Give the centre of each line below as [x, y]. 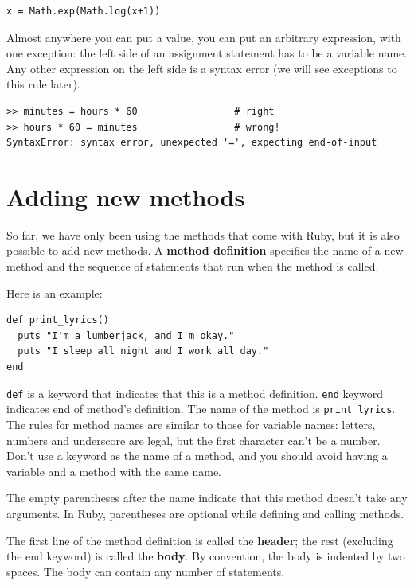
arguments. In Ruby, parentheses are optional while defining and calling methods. [205, 513]
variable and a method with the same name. [114, 471]
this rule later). [43, 84]
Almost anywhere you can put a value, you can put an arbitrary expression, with [204, 37]
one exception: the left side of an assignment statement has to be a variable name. [207, 53]
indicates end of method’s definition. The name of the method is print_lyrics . [201, 409]
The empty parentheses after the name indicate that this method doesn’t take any [207, 498]
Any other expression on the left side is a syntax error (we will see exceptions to [202, 68]
